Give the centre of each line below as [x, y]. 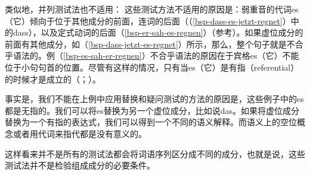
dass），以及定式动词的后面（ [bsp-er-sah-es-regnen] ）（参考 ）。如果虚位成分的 [158, 32]
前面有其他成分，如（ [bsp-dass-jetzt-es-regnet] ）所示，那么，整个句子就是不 [150, 44]
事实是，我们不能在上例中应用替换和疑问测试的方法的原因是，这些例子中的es [154, 99]
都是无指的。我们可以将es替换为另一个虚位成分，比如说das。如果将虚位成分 [152, 110]
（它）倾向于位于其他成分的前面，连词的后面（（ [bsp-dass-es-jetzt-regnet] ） [148, 20]
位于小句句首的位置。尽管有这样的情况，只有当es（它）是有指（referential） [152, 67]
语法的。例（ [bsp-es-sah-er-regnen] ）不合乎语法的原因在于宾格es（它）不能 [156, 55]
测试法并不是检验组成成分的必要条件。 [80, 165]
